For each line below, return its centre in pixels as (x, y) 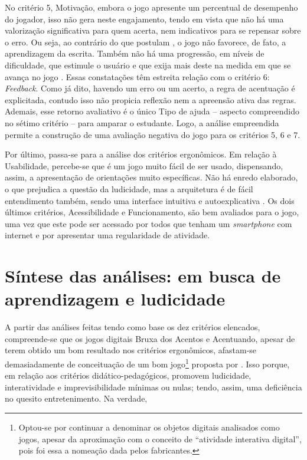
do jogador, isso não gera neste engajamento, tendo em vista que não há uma (144, 19)
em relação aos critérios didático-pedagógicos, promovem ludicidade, (128, 375)
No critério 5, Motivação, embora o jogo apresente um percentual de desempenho (151, 7)
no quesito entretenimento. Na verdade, (76, 398)
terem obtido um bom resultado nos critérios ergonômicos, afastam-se (131, 350)
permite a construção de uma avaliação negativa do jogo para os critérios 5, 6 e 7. (153, 134)
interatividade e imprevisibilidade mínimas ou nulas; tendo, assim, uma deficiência (153, 387)
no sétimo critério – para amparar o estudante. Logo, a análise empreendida (142, 122)
